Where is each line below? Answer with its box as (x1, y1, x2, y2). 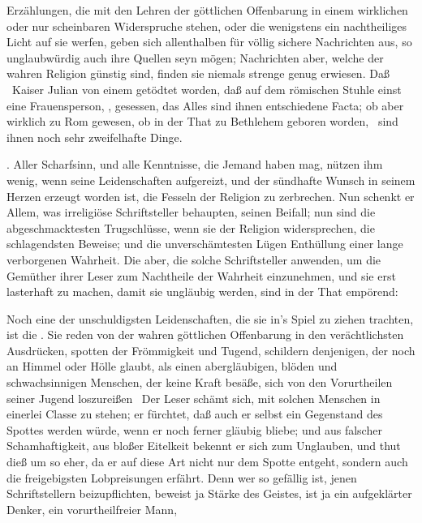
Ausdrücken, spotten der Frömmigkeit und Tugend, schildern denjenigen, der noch (6, 341, 416, 358)
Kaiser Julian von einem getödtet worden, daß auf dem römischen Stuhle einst (11, 80, 402, 97)
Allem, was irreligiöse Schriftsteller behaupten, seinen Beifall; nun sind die (6, 204, 376, 221)
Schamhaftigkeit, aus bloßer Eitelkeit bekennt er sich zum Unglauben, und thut (6, 437, 401, 454)
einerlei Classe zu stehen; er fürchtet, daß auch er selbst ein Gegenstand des (6, 405, 383, 422)
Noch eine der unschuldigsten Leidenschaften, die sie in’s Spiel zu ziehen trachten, (6, 310, 414, 327)
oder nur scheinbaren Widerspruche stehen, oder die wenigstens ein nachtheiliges (6, 17, 407, 34)
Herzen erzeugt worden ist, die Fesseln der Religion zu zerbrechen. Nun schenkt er (6, 187, 415, 204)
